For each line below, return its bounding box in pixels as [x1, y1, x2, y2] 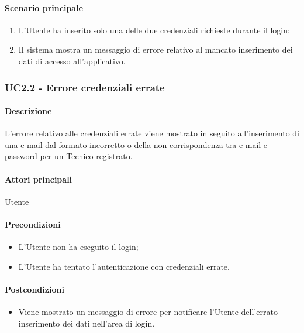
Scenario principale [5, 1, 83, 13]
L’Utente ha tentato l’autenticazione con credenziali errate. [18, 260, 230, 272]
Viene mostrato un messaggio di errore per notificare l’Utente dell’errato [18, 305, 278, 318]
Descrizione [5, 105, 52, 117]
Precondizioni [5, 218, 61, 230]
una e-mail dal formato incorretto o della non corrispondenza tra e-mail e [5, 138, 268, 150]
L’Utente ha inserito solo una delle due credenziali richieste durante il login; [18, 23, 290, 36]
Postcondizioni [5, 283, 64, 295]
